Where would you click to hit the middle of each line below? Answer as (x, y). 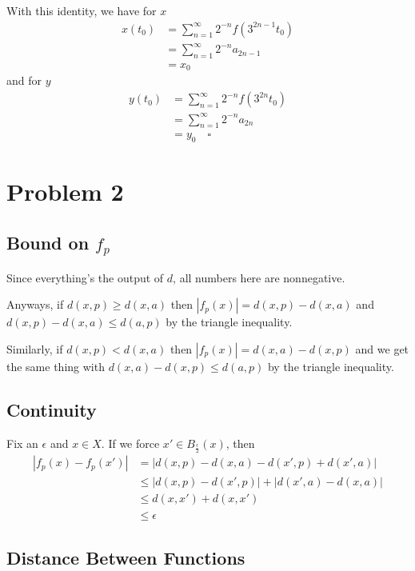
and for (24, 80)
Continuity (52, 409)
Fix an (22, 443)
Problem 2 (65, 192)
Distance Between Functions (126, 557)
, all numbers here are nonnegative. (259, 277)
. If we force (130, 443)
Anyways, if (35, 304)
